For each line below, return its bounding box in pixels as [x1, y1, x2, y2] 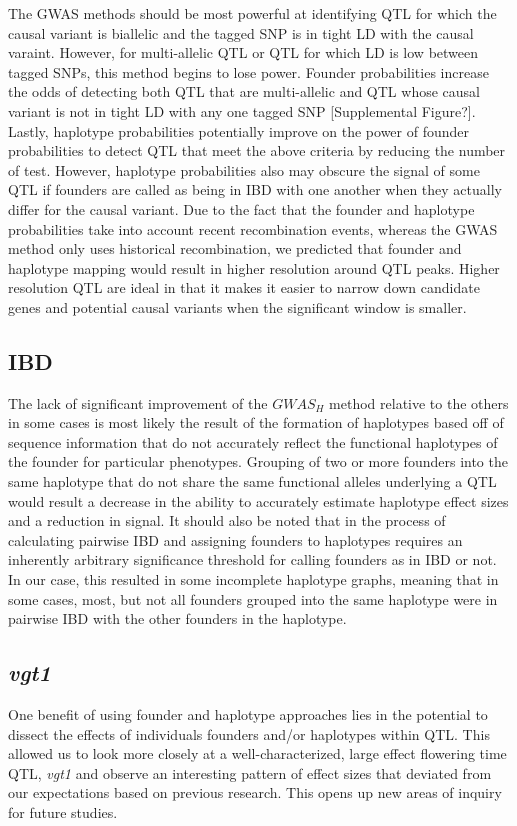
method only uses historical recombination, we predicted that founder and [8, 238, 462, 259]
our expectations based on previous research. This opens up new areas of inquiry [8, 782, 502, 803]
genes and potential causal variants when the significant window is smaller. [8, 296, 467, 317]
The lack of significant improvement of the [8, 392, 268, 413]
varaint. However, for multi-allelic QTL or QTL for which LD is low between [8, 42, 479, 63]
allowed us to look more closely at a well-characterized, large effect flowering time [8, 743, 507, 764]
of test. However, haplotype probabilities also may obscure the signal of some [8, 159, 480, 180]
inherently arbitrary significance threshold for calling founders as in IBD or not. [8, 549, 497, 570]
